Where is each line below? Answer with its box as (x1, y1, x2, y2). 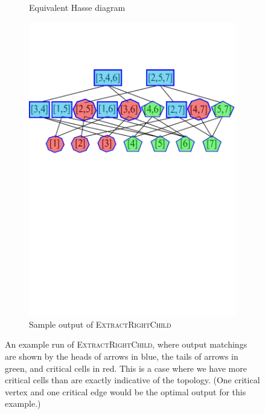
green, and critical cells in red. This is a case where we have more (5, 361, 247, 374)
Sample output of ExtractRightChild (29, 317, 171, 330)
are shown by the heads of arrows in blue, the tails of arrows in (5, 349, 238, 362)
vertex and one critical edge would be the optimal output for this (5, 385, 246, 398)
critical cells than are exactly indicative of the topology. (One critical (5, 374, 260, 386)
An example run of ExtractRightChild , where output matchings (5, 338, 247, 351)
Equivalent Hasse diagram (29, 1, 126, 13)
